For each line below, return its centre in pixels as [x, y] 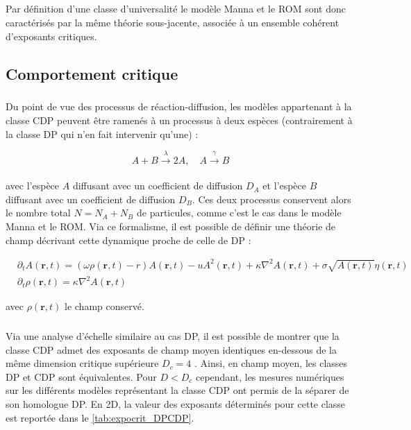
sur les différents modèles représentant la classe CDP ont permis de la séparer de [177, 390]
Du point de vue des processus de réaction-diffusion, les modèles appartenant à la [179, 106]
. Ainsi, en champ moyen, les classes [271, 363]
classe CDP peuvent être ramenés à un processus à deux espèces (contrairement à [179, 120]
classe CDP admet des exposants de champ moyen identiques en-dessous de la [171, 349]
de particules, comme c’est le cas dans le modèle [239, 213]
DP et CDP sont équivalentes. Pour [81, 376]
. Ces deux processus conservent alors [271, 199]
